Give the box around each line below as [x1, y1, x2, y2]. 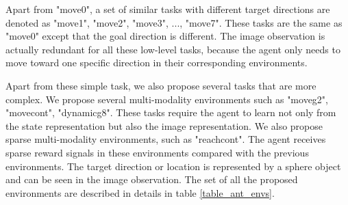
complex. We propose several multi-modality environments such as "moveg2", [5, 92, 328, 106]
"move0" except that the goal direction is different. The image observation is [5, 29, 325, 43]
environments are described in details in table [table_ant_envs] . [5, 185, 275, 200]
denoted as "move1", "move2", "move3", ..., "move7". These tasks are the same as [5, 15, 343, 29]
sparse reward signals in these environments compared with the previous [5, 145, 309, 159]
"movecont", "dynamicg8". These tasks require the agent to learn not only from [5, 105, 336, 120]
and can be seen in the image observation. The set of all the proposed [5, 172, 298, 187]
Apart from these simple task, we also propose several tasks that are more [5, 78, 316, 92]
